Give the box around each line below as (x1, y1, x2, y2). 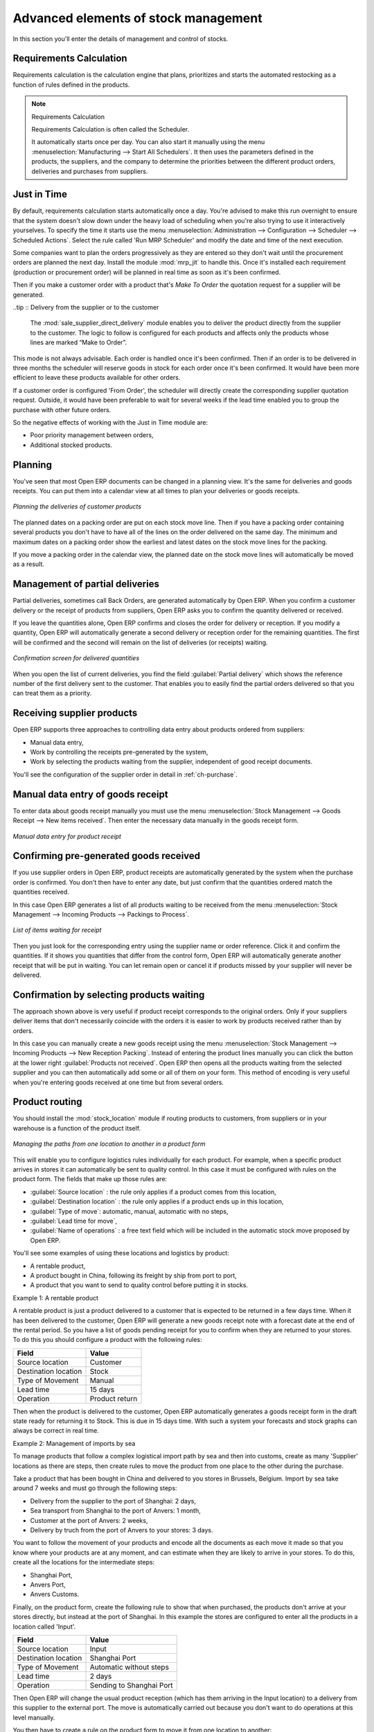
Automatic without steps (89, 1662, 170, 1672)
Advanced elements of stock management (12, 10, 262, 26)
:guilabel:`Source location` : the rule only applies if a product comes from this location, (30, 1187, 276, 1196)
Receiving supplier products (12, 707, 138, 719)
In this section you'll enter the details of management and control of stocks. (12, 35, 229, 43)
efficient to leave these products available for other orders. (12, 373, 181, 382)
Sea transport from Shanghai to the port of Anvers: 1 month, (30, 1507, 201, 1515)
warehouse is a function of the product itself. (12, 1124, 141, 1132)
